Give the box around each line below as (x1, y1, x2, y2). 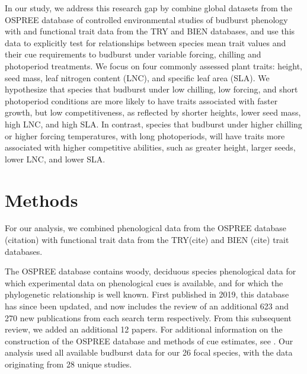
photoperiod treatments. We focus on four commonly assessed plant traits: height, (5, 59, 302, 72)
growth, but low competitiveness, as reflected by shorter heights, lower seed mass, (5, 106, 301, 119)
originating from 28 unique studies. (5, 357, 132, 370)
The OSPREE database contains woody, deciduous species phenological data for (5, 265, 296, 277)
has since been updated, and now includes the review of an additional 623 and (5, 300, 289, 312)
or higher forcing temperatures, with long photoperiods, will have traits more (5, 129, 285, 142)
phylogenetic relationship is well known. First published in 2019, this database (5, 288, 289, 301)
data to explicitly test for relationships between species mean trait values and (5, 36, 286, 49)
